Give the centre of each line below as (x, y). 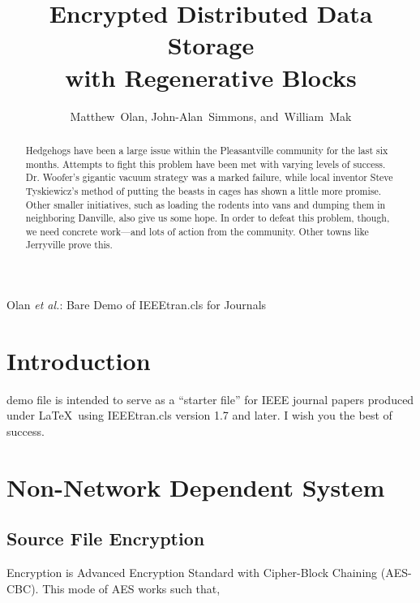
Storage (211, 45)
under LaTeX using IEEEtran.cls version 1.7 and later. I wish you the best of (199, 415)
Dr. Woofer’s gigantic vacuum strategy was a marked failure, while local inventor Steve (209, 177)
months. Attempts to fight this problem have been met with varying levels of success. (206, 164)
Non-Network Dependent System (196, 487)
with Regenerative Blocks (211, 77)
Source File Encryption (106, 538)
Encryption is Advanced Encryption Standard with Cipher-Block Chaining (192, 573)
